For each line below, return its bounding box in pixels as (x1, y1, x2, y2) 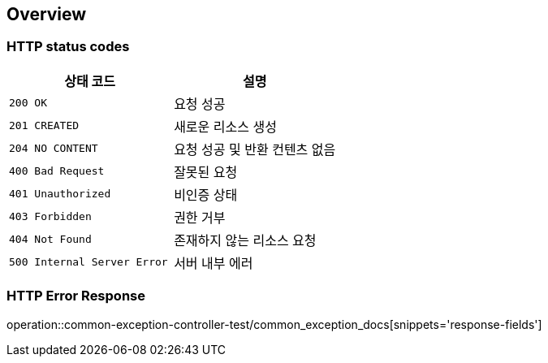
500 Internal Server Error (9, 256, 168, 269)
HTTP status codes (6, 38, 130, 55)
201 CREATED (9, 119, 80, 132)
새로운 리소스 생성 (174, 118, 277, 135)
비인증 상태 (174, 186, 238, 203)
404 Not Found (9, 233, 92, 246)
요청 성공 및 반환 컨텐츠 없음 (174, 140, 336, 158)
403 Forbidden (9, 210, 92, 223)
